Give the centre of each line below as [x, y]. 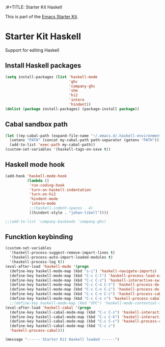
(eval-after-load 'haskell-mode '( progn [47, 266]
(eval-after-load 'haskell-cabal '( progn [48, 308]
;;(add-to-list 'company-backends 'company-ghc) [56, 221]
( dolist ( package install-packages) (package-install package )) [72, 109]
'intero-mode [42, 204]
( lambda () [38, 181]
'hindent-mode [43, 199]
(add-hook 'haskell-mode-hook [36, 176]
